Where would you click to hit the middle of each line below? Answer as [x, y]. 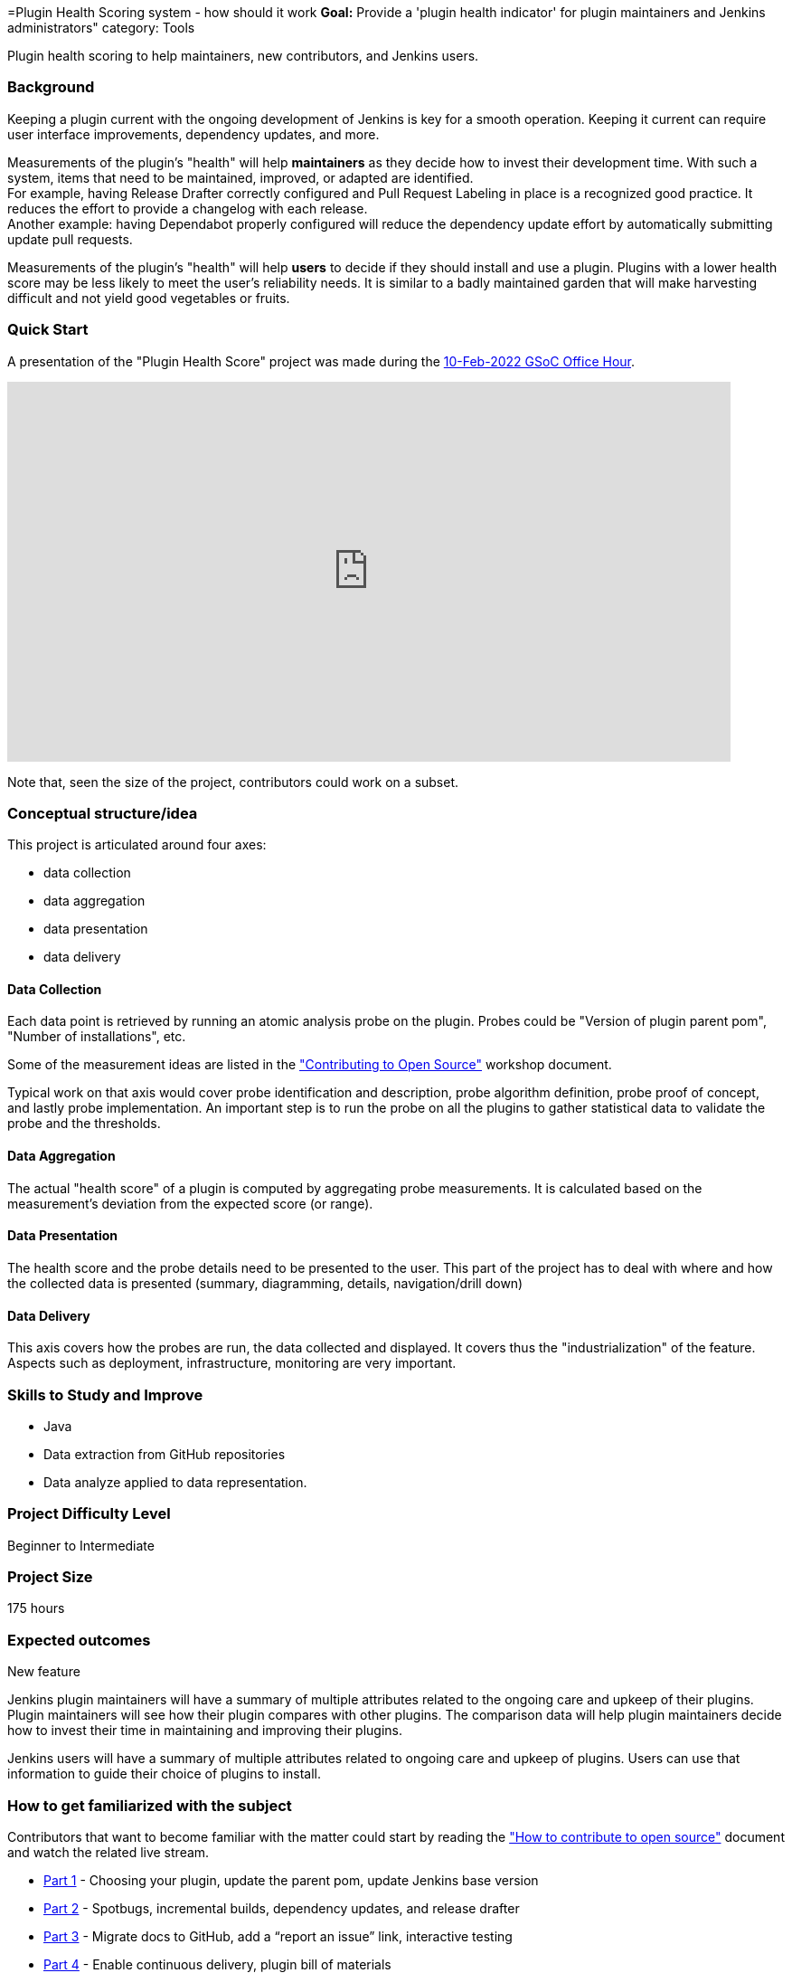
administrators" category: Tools [101, 28]
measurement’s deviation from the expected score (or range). [190, 1203]
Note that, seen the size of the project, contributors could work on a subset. [233, 782]
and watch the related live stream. [108, 1852]
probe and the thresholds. [84, 1124]
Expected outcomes [79, 1640]
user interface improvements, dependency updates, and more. [193, 134]
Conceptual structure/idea [103, 813]
